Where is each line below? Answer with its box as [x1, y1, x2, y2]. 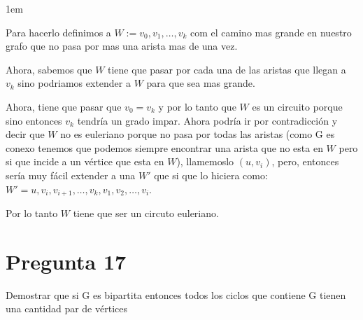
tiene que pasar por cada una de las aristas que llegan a [108, 62, 346, 76]
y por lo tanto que [158, 99, 236, 113]
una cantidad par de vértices [6, 301, 127, 316]
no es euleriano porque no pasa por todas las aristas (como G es [60, 127, 335, 141]
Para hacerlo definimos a [6, 25, 111, 39]
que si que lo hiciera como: [154, 167, 268, 182]
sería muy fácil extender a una [6, 167, 136, 182]
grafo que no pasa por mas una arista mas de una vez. [6, 39, 238, 53]
